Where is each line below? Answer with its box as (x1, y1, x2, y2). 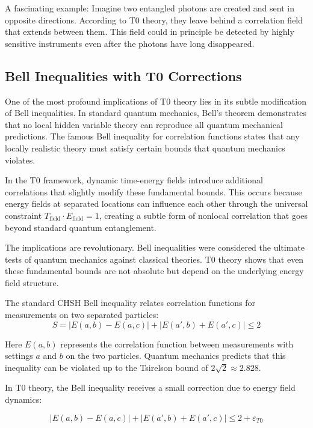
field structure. (5, 276, 59, 289)
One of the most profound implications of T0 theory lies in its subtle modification (5, 94, 306, 107)
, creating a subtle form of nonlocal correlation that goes (99, 209, 308, 221)
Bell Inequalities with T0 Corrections (5, 66, 242, 85)
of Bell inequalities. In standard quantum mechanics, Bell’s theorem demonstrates (5, 106, 307, 119)
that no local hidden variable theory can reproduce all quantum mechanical (5, 118, 283, 130)
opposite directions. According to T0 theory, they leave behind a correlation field (5, 13, 303, 26)
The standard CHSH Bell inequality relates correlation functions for (5, 296, 255, 309)
